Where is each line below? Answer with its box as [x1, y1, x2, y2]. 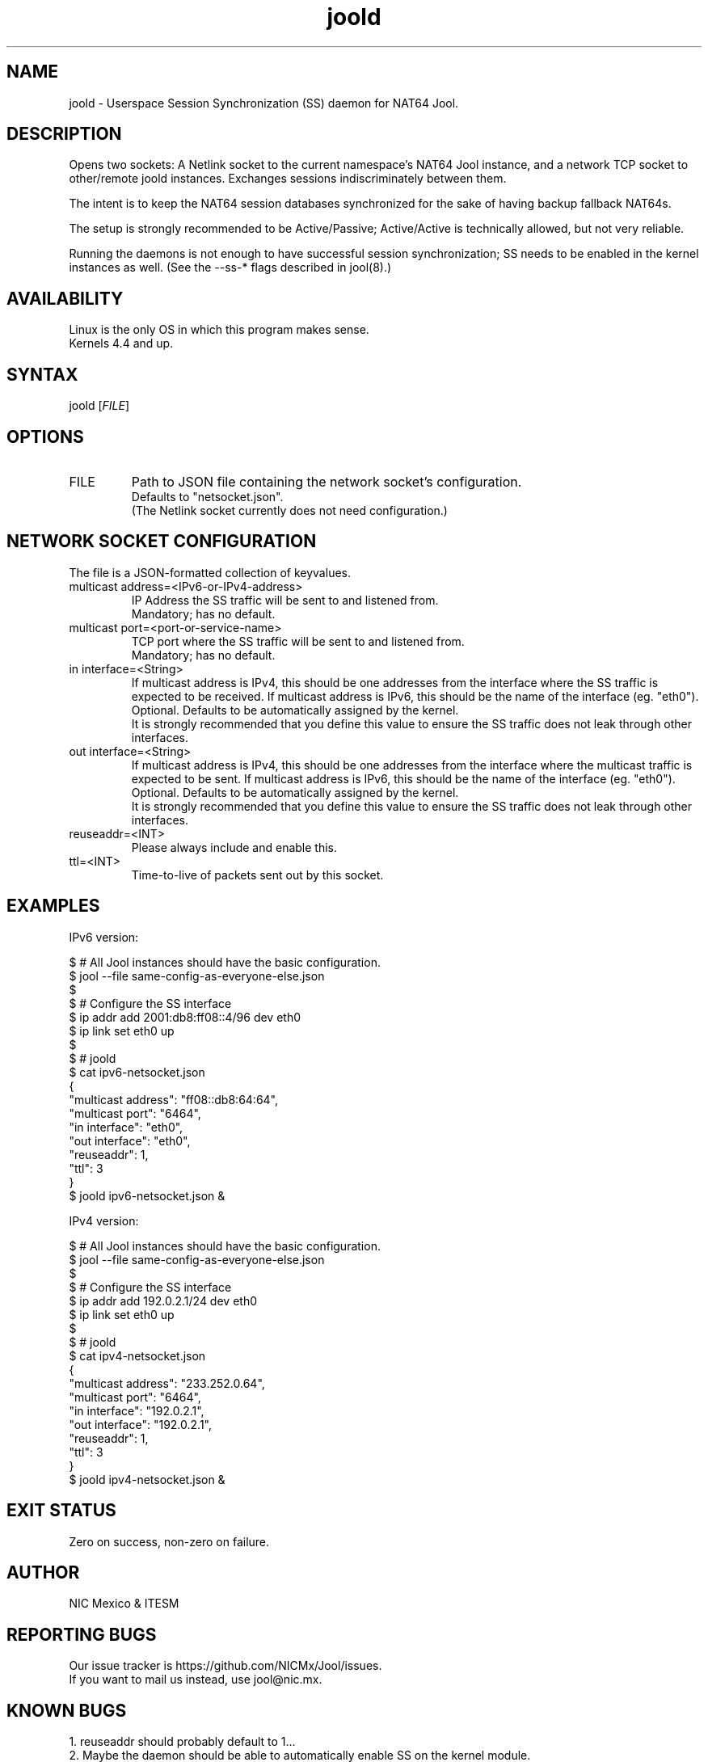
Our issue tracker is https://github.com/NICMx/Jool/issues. [69, 1659, 382, 1673]
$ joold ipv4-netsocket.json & [69, 1472, 225, 1486]
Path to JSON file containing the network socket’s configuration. [131, 473, 522, 490]
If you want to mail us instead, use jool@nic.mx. [69, 1672, 322, 1687]
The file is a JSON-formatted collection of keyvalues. [69, 565, 351, 580]
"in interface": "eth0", [69, 1119, 183, 1134]
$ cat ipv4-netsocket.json [69, 1348, 206, 1363]
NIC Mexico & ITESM [69, 1596, 179, 1611]
